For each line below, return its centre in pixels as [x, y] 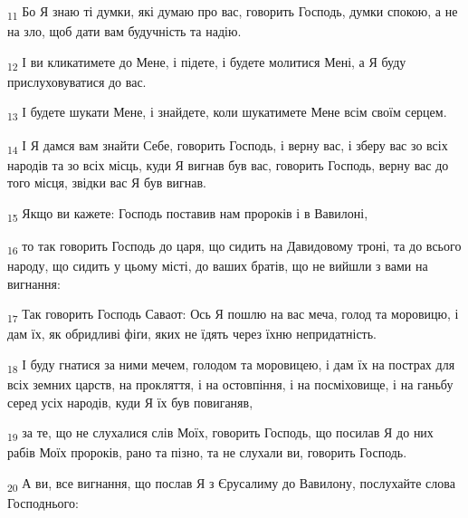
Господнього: [43, 503]
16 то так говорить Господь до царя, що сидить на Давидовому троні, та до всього [234, 247]
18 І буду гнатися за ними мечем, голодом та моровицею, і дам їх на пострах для [231, 365]
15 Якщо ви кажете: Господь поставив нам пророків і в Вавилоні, [188, 214]
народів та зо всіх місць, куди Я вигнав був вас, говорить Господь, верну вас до [228, 164]
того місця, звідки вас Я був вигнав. [107, 182]
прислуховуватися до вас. [77, 81]
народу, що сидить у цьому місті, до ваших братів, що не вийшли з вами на [218, 266]
